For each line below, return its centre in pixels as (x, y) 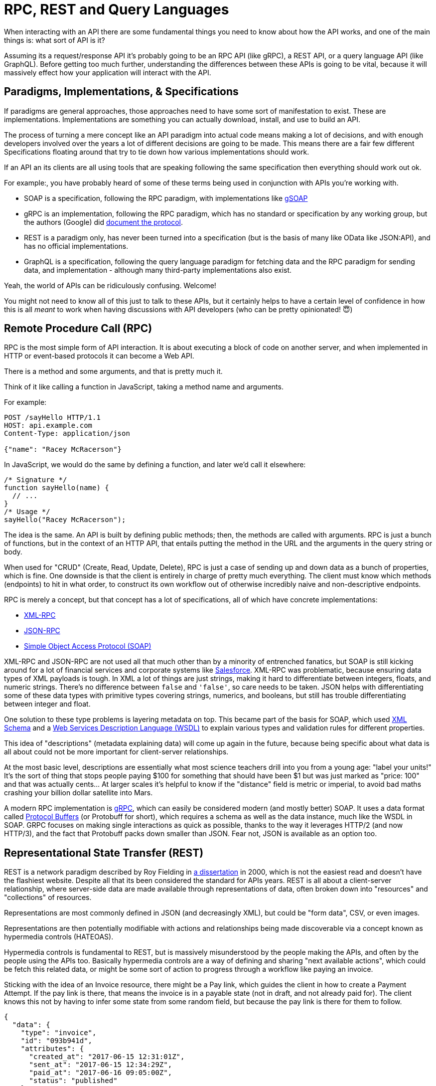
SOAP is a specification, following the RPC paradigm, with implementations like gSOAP (166, 198)
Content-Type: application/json (67, 434)
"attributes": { (52, 1049)
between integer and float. (47, 704)
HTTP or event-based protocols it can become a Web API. (99, 356)
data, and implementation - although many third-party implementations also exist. (158, 270)
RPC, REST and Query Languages (117, 9)
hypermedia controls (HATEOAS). (59, 937)
